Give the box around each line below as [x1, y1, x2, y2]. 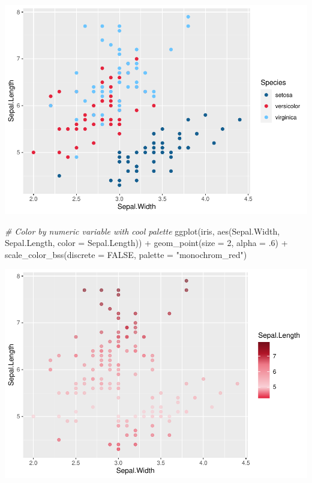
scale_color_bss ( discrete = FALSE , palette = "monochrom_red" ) [5, 248, 247, 260]
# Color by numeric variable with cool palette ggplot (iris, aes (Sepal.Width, [5, 224, 280, 237]
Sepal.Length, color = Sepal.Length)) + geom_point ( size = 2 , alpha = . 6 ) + [5, 236, 288, 249]
